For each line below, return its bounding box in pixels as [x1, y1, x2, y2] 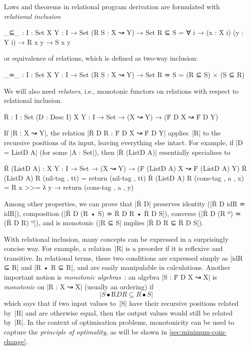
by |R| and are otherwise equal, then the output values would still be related [4, 307, 233, 317]
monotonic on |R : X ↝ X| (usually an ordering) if [4, 281, 153, 291]
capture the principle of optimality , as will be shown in [4, 327, 167, 337]
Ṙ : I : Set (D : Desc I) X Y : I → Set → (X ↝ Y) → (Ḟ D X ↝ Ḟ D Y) [4, 111, 218, 121]
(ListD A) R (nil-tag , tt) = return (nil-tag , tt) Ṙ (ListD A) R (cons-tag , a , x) [4, 172, 244, 183]
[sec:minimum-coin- [169, 327, 227, 337]
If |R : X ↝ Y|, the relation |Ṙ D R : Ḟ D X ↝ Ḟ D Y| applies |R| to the [4, 128, 221, 138]
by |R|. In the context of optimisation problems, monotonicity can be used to [4, 317, 234, 327]
